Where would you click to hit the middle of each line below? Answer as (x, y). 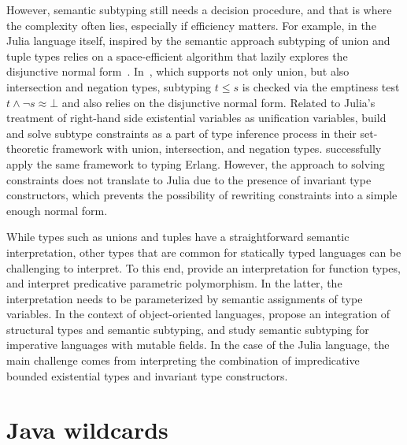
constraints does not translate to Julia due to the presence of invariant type (189, 179)
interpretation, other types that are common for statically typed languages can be (204, 252)
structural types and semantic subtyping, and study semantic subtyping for (188, 329)
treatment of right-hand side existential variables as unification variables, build (196, 118)
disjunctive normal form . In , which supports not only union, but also (178, 71)
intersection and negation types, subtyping (109, 86)
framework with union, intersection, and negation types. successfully (217, 148)
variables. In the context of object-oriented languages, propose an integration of (198, 314)
